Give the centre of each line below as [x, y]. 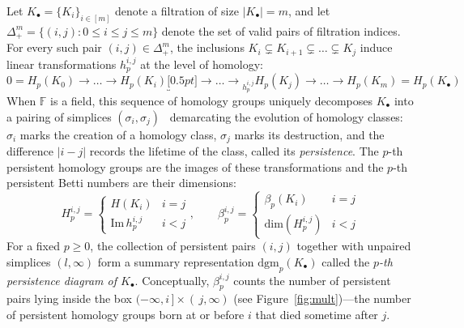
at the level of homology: [202, 64]
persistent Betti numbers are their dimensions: [121, 183]
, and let [309, 11]
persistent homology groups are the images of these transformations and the [195, 166]
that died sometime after [317, 314]
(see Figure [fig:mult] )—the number [322, 298]
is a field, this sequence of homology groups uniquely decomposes [212, 100]
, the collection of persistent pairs [173, 246]
